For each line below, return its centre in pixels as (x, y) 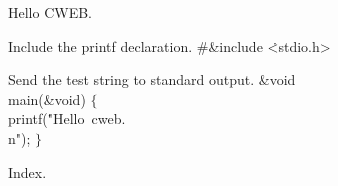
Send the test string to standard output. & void (152, 79)
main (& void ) (47, 98)
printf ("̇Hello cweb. (67, 118)
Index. (27, 171)
